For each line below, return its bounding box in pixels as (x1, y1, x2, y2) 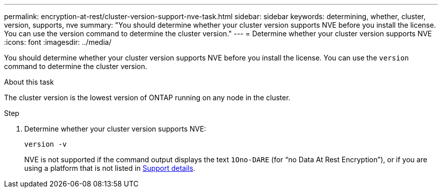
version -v (24, 140, 67, 148)
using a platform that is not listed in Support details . (24, 164, 195, 172)
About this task (4, 78, 54, 86)
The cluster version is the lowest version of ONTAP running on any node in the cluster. (4, 93, 291, 102)
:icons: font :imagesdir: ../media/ (4, 38, 112, 46)
